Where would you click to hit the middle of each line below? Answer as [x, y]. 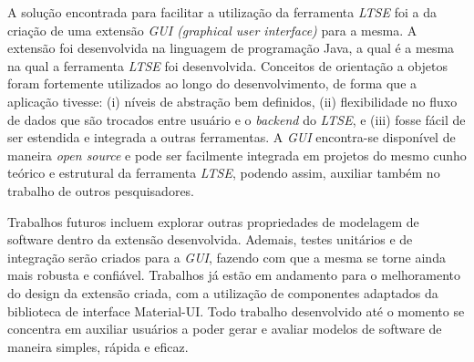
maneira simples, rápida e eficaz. [98, 346]
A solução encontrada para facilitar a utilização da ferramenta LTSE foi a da [222, 12]
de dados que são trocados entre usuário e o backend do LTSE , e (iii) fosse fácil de [237, 119]
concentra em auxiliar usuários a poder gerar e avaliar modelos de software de [225, 329]
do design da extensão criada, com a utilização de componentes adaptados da [223, 292]
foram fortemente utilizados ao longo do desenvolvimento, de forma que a [212, 83]
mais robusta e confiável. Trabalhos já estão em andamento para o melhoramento [234, 275]
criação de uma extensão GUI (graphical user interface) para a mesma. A [212, 30]
